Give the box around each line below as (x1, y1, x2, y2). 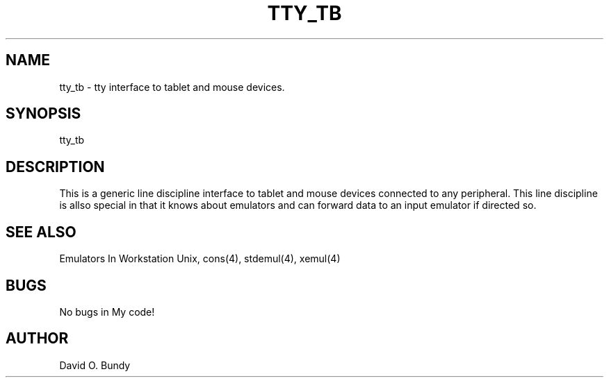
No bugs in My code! (59, 305, 155, 318)
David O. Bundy (59, 359, 131, 371)
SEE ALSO (6, 223, 76, 241)
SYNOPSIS (6, 105, 81, 123)
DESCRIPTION (6, 158, 105, 176)
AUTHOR (6, 330, 69, 348)
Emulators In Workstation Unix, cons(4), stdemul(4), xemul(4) (59, 253, 341, 265)
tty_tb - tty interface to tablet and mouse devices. (59, 80, 285, 93)
